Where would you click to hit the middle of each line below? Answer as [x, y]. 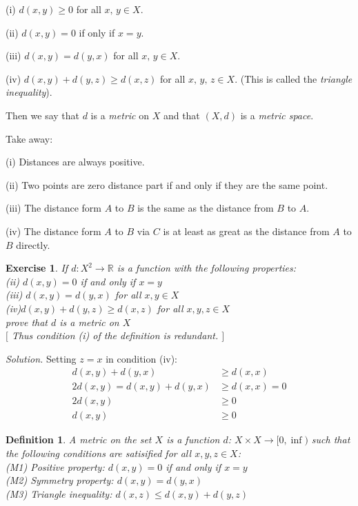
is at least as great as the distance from [246, 231]
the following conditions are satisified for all [99, 453]
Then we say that [43, 115]
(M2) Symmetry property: [60, 480]
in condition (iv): [142, 358]
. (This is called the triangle [294, 78]
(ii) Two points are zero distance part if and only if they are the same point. [167, 184]
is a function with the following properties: [207, 268]
